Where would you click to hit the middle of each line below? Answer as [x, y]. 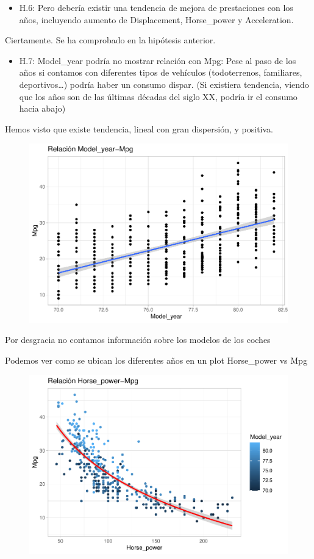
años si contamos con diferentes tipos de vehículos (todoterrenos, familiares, [161, 72]
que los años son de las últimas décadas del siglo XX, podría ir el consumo [158, 96]
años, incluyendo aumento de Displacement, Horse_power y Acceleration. [156, 19]
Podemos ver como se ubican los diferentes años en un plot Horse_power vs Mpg [156, 360]
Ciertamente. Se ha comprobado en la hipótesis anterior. [110, 40]
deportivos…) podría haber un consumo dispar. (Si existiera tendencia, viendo [164, 84]
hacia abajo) [42, 108]
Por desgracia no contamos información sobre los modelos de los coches [138, 340]
